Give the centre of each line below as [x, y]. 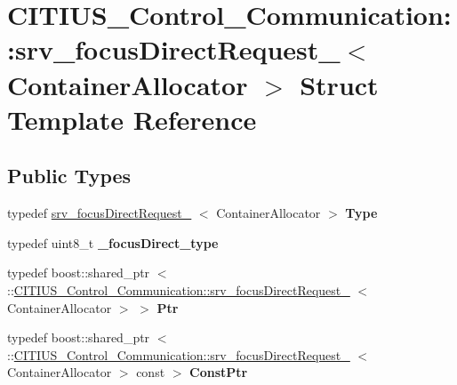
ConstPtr [219, 372]
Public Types [69, 176]
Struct [339, 84]
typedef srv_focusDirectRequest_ [100, 213]
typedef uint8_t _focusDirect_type [113, 242]
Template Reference [132, 119]
